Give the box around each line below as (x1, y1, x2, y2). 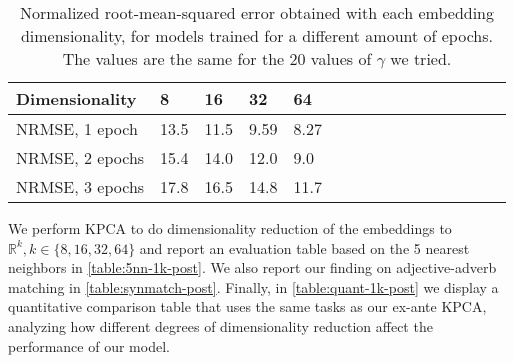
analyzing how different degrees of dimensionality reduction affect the (8, 315, 433, 336)
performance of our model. (8, 335, 170, 356)
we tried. (390, 47, 452, 70)
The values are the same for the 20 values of (62, 47, 372, 70)
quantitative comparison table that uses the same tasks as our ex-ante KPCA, (8, 296, 487, 317)
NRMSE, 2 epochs (16, 146, 145, 169)
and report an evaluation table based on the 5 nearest (139, 237, 470, 258)
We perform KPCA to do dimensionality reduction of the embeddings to (8, 218, 452, 238)
